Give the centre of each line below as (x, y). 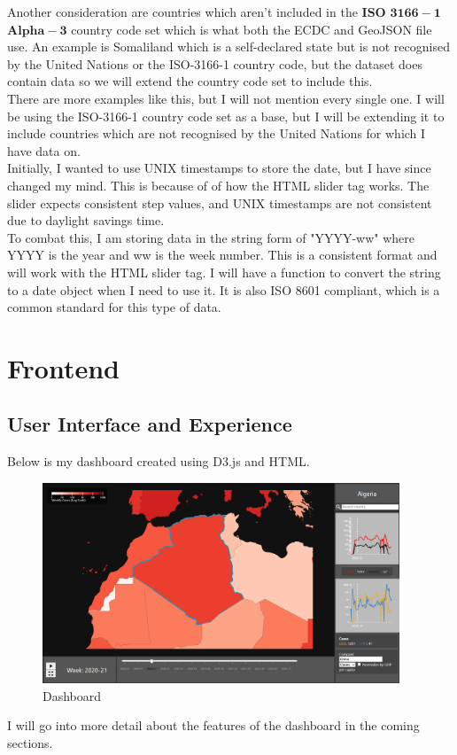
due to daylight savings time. (86, 220)
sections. (30, 742)
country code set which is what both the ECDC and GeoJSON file (252, 29)
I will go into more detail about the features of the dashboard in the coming (213, 725)
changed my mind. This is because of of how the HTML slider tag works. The (218, 185)
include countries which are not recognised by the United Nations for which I (217, 133)
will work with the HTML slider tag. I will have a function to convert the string (224, 272)
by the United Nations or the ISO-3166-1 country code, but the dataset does (215, 63)
